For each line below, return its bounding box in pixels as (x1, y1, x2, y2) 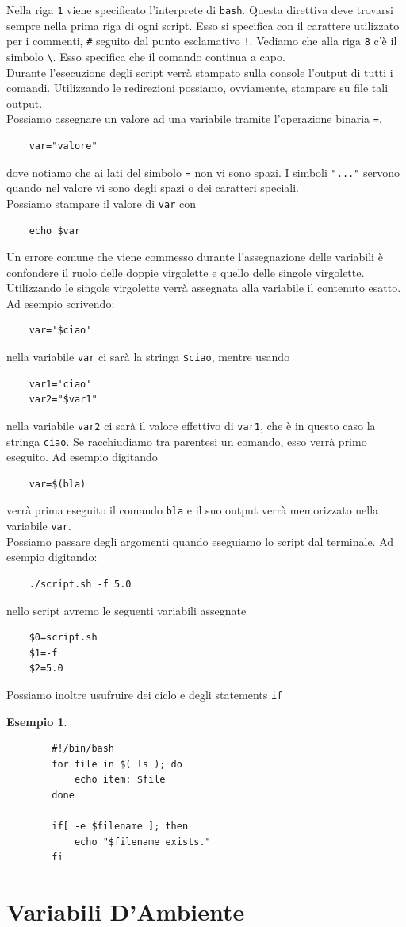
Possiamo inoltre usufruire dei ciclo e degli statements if (6, 686, 283, 702)
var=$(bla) (29, 478, 86, 490)
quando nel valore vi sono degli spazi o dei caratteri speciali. (6, 179, 300, 196)
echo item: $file (74, 774, 166, 786)
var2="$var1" (29, 394, 98, 406)
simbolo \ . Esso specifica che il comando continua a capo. (6, 48, 285, 64)
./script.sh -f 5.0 (29, 578, 132, 590)
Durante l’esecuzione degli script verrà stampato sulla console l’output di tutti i (6, 63, 393, 80)
